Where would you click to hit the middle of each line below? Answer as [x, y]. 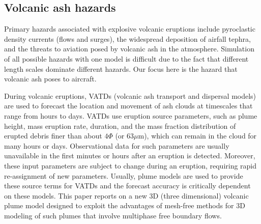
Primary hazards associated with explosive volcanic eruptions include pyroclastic [130, 29]
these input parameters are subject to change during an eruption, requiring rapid [130, 165]
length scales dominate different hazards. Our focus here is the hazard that [121, 68]
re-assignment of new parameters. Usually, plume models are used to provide [124, 175]
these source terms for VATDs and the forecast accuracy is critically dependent [127, 186]
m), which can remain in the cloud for [197, 136]
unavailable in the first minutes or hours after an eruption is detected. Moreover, [130, 156]
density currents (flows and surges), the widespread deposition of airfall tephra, [127, 38]
